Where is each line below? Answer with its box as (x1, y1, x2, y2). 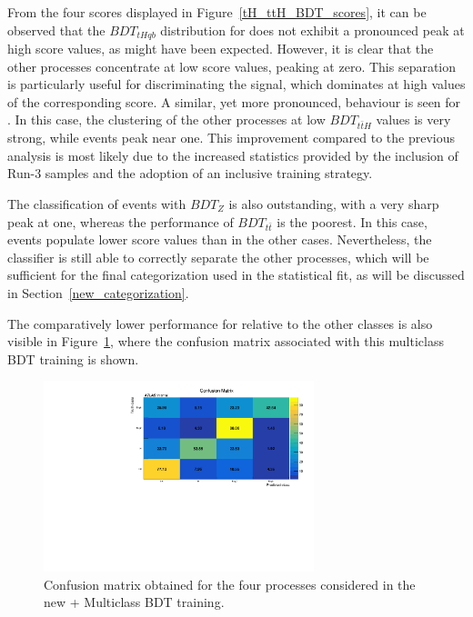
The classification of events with (7, 194, 186, 213)
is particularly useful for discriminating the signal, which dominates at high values (7, 75, 466, 94)
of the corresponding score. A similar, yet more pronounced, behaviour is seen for (7, 92, 461, 111)
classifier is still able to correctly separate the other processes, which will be (7, 247, 429, 266)
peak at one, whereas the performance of (7, 212, 234, 231)
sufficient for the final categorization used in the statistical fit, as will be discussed (7, 265, 465, 284)
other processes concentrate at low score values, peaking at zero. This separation (7, 56, 457, 75)
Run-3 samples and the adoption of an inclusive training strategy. (7, 164, 373, 183)
